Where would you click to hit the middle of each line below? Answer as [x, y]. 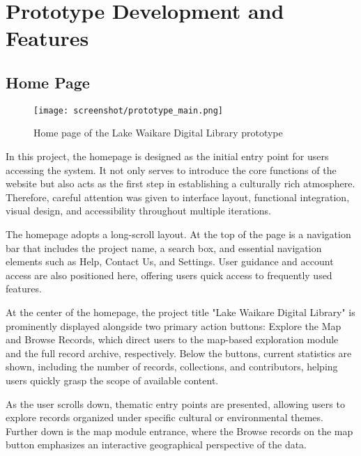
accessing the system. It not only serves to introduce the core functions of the [171, 170]
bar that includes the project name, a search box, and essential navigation [164, 247]
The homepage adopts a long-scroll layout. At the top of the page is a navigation [178, 234]
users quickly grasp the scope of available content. [112, 380]
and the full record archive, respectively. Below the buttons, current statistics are [179, 353]
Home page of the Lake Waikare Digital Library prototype [158, 133]
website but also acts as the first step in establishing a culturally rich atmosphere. [180, 183]
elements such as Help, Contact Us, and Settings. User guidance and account [170, 261]
